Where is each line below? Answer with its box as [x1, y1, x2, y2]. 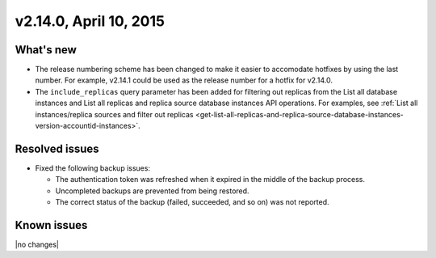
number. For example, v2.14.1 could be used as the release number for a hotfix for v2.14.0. [35, 75, 333, 85]
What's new [15, 43, 77, 57]
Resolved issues [15, 142, 100, 155]
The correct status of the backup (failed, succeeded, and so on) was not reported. [55, 197, 330, 207]
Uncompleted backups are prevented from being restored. [55, 186, 249, 196]
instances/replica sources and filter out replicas [35, 109, 194, 119]
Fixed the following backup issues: [35, 163, 151, 173]
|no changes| [15, 239, 60, 249]
